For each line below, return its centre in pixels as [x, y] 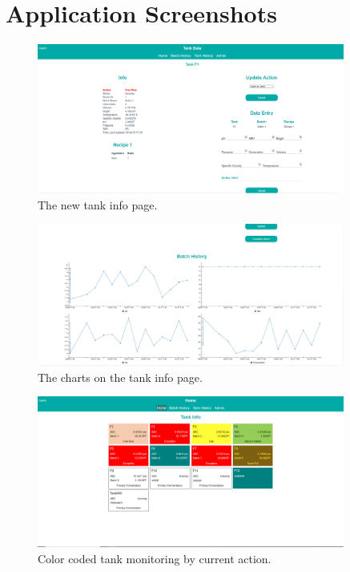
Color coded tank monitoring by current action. [155, 558]
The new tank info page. [98, 204]
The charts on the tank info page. [120, 377]
